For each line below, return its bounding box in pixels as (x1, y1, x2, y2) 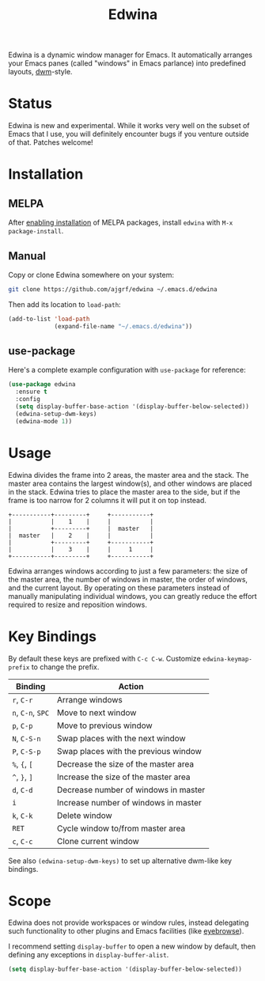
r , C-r (12, 694, 33, 705)
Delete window (56, 809, 112, 820)
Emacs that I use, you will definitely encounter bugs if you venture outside (8, 129, 249, 139)
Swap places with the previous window (56, 745, 202, 756)
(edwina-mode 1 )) (15, 417, 73, 425)
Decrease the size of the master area (56, 758, 195, 769)
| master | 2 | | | (8, 532, 154, 540)
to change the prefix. (31, 662, 100, 672)
